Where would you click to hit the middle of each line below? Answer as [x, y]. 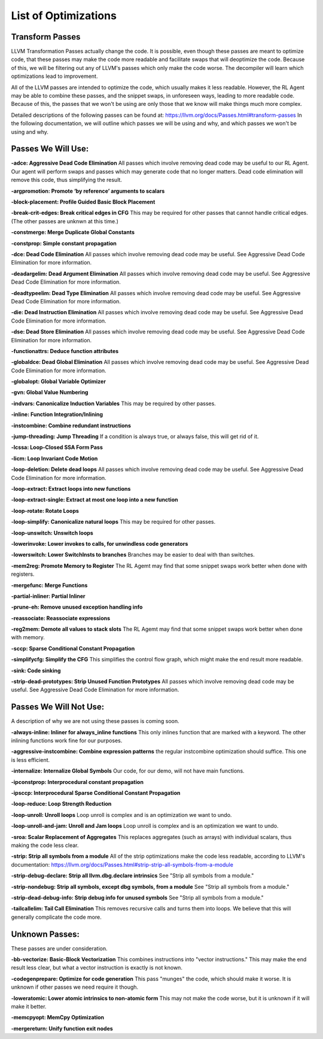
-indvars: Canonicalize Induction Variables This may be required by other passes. [114, 403]
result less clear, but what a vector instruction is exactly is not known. [97, 968]
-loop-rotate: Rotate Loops [45, 511]
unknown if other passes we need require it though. [75, 987]
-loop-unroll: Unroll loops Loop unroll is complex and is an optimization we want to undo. [121, 815]
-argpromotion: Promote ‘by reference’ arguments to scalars [88, 191]
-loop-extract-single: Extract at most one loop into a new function [95, 500]
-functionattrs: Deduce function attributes [65, 351]
